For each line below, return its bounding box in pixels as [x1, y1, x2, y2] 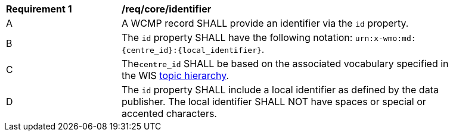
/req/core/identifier [122, 3, 212, 15]
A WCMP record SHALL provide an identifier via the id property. [122, 17, 409, 29]
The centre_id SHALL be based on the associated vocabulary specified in [122, 58, 449, 69]
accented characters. [122, 107, 217, 119]
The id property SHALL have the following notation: [122, 31, 353, 43]
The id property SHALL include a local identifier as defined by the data [122, 84, 439, 96]
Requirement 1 [6, 3, 72, 15]
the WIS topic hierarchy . [122, 69, 229, 81]
